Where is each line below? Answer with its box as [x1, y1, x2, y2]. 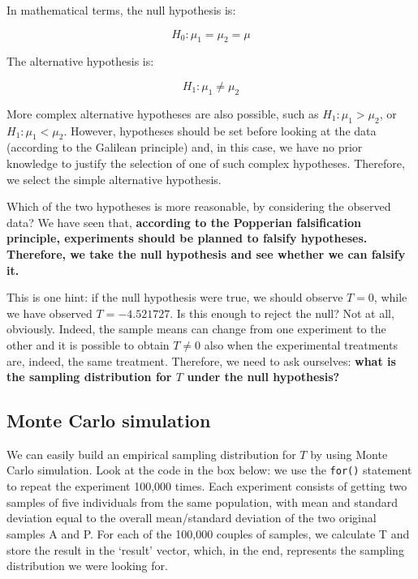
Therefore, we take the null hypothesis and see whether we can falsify [6, 245, 406, 262]
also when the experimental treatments [204, 336, 398, 353]
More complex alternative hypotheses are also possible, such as [6, 105, 319, 122]
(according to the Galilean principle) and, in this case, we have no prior [6, 139, 363, 156]
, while [373, 289, 407, 306]
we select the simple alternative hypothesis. [6, 170, 222, 187]
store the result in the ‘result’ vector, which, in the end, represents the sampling [6, 541, 404, 558]
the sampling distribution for [6, 368, 172, 385]
